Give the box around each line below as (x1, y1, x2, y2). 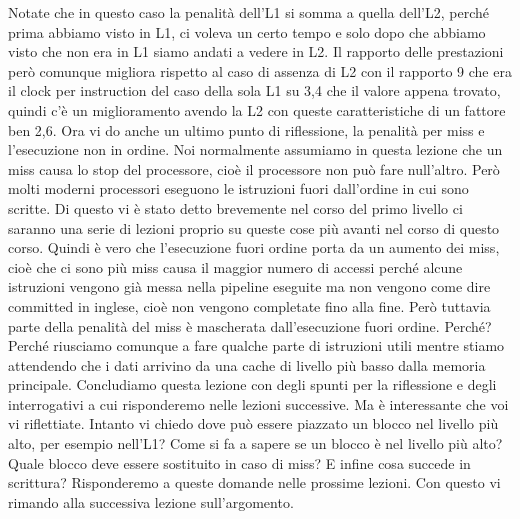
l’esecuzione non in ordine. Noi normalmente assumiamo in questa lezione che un (8, 139, 503, 160)
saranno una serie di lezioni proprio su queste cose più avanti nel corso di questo (8, 217, 500, 238)
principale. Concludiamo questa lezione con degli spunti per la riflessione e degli (8, 374, 497, 395)
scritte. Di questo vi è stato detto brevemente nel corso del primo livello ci (8, 197, 463, 218)
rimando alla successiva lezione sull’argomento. (8, 491, 294, 512)
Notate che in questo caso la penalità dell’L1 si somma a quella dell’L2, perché (8, 2, 489, 22)
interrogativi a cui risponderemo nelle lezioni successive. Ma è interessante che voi (8, 393, 509, 414)
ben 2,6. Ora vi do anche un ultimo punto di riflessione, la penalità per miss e (8, 119, 485, 140)
